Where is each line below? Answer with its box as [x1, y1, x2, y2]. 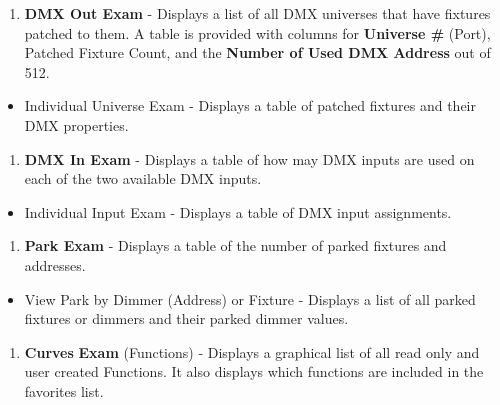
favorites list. [24, 380, 104, 401]
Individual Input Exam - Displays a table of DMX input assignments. [24, 201, 452, 222]
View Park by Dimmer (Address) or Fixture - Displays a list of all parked [24, 288, 476, 309]
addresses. [24, 254, 86, 275]
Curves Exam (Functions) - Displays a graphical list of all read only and [24, 341, 480, 362]
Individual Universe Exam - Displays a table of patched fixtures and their [24, 95, 476, 116]
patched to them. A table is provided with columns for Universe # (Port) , [24, 22, 491, 43]
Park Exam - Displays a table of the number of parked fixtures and [24, 235, 447, 256]
